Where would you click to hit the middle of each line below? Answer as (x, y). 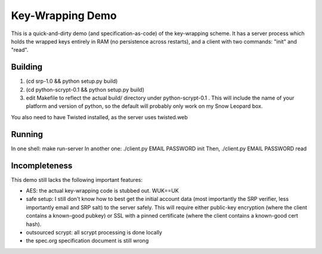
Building (27, 67)
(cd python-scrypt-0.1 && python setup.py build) (85, 89)
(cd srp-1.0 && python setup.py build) (72, 81)
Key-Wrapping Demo (64, 16)
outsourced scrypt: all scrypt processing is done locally (94, 232)
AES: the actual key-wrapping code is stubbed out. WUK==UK (102, 190)
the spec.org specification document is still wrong (87, 241)
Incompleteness (42, 165)
